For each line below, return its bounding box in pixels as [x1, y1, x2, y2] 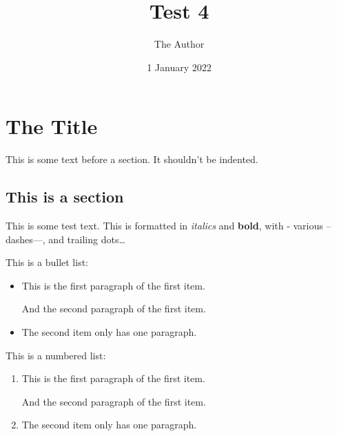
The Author [154, 37, 205, 51]
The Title [6, 112, 98, 140]
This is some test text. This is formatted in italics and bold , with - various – [6, 218, 331, 233]
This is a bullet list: [6, 255, 89, 269]
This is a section [6, 186, 124, 207]
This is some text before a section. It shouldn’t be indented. [6, 152, 258, 167]
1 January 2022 [147, 59, 212, 74]
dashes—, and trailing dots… [6, 231, 125, 246]
